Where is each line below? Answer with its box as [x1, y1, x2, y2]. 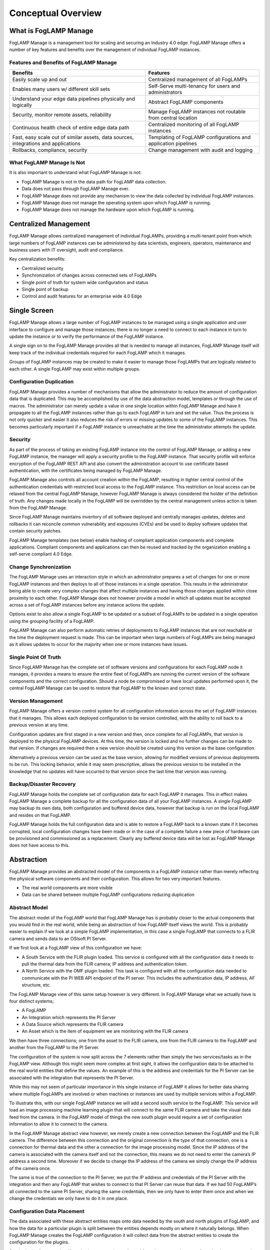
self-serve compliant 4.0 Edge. [9, 551, 73, 557]
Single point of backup [21, 286, 68, 292]
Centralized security [21, 265, 63, 271]
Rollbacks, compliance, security [12, 146, 87, 153]
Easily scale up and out [12, 75, 67, 82]
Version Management [9, 697, 63, 704]
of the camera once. [9, 1165, 51, 1171]
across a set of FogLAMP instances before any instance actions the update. [9, 601, 165, 607]
